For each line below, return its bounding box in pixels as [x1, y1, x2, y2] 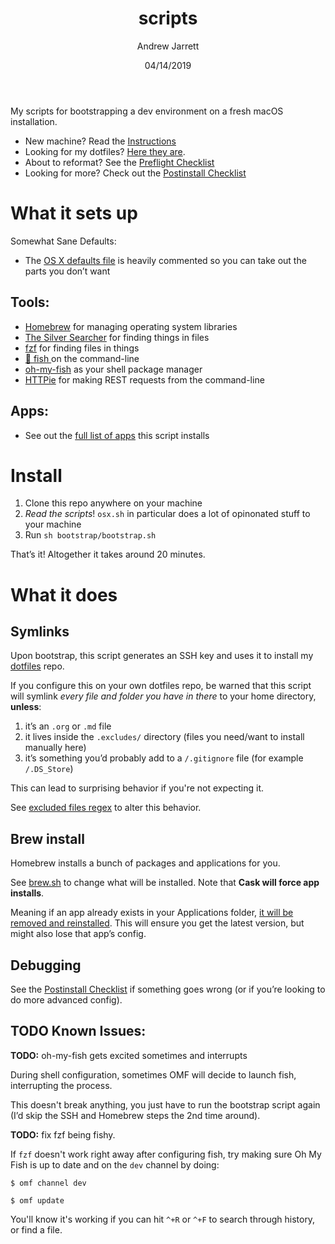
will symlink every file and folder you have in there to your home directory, [10, 690, 317, 702]
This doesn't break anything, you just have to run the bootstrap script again [10, 1098, 321, 1111]
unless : [10, 701, 42, 713]
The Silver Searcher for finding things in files [24, 331, 210, 343]
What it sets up [10, 202, 138, 225]
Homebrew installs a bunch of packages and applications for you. [10, 857, 281, 869]
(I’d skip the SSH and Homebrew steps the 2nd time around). [10, 1109, 261, 1121]
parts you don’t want [24, 265, 111, 277]
